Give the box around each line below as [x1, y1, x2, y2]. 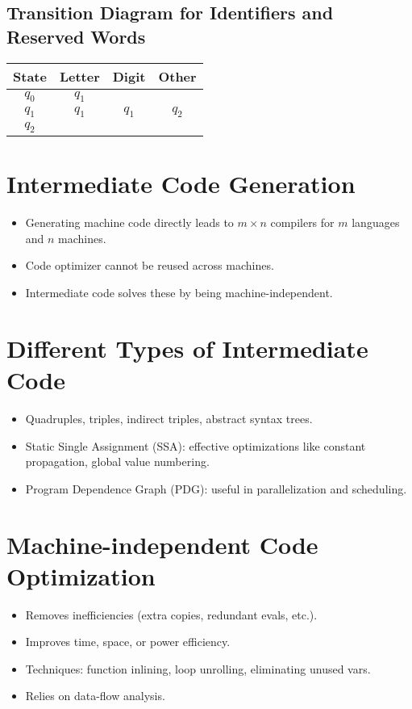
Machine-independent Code [6, 527, 318, 560]
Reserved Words [6, 23, 146, 48]
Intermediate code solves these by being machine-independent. [25, 284, 333, 301]
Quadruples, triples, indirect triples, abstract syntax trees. [25, 409, 313, 426]
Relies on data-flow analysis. [25, 687, 165, 704]
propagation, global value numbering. [25, 453, 210, 470]
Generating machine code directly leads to [25, 214, 234, 231]
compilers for [270, 214, 335, 231]
